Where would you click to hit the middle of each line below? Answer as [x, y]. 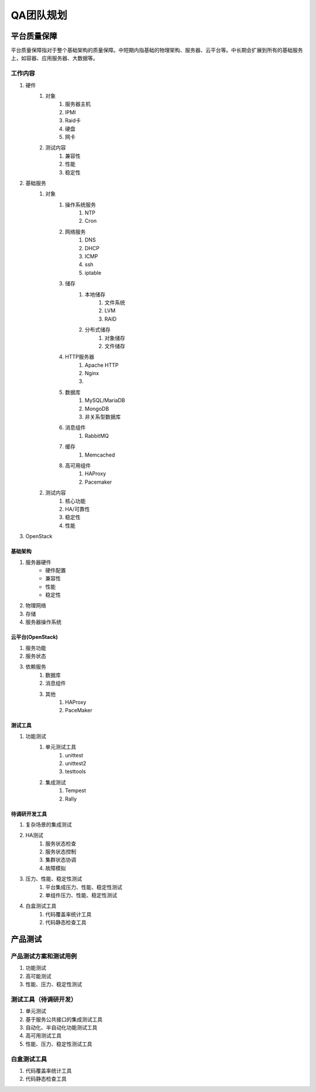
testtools [75, 771]
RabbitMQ [97, 436]
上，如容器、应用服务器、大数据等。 [54, 58]
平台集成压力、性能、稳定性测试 [84, 887]
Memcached [100, 455]
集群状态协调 [61, 860]
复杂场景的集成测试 [49, 824]
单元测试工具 [61, 747]
